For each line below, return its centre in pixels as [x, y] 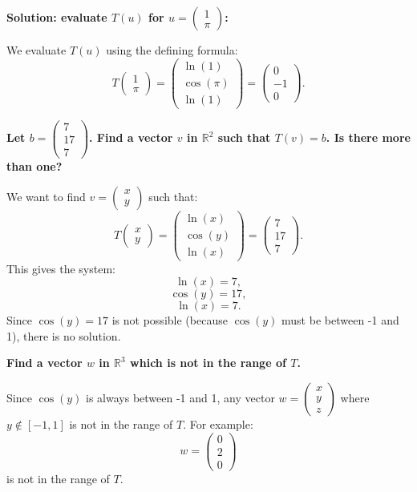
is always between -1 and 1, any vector [180, 398]
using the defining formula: [172, 50]
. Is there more [368, 137]
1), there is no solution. [64, 335]
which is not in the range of [208, 363]
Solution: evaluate [57, 17]
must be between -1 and [340, 320]
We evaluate [36, 50]
